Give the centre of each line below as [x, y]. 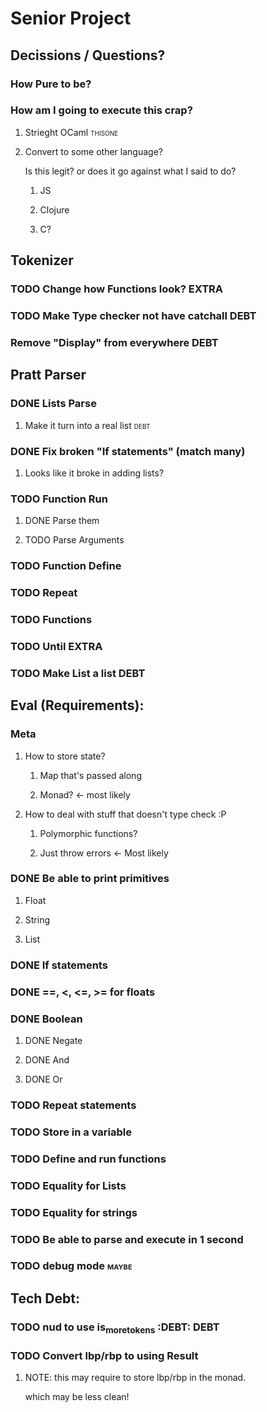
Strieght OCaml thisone [71, 132]
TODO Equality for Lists [68, 1185]
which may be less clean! [77, 1397]
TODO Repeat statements [73, 1105]
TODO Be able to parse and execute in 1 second [127, 1239]
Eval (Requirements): [77, 705]
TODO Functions [51, 619]
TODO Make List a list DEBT [78, 673]
